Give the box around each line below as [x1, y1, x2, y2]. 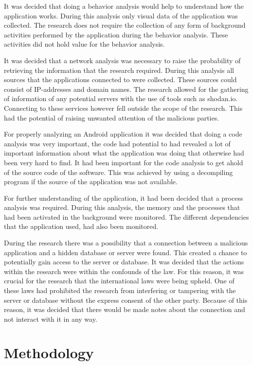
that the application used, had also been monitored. [4, 221, 159, 231]
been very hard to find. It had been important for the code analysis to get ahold [4, 157, 243, 167]
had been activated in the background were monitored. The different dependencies [4, 211, 249, 222]
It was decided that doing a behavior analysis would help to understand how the [4, 1, 244, 11]
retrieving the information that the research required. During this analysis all [4, 65, 234, 75]
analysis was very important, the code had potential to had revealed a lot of [4, 138, 231, 148]
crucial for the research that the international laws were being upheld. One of [4, 276, 235, 286]
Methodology [4, 342, 94, 362]
